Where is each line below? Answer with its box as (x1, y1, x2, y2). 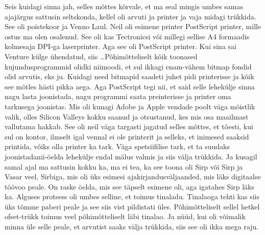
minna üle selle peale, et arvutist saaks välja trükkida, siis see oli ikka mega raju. (5, 221, 259, 232)
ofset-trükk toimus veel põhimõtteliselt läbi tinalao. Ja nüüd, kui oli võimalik (5, 211, 246, 222)
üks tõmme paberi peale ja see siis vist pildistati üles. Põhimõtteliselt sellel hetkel (5, 201, 260, 212)
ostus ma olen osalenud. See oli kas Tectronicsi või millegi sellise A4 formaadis (5, 31, 250, 41)
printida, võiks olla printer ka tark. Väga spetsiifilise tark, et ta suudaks (5, 141, 230, 152)
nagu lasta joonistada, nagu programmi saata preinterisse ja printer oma (5, 91, 231, 102)
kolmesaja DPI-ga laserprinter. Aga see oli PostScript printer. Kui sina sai (5, 41, 236, 52)
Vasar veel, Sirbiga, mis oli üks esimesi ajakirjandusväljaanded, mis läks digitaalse (5, 171, 261, 182)
